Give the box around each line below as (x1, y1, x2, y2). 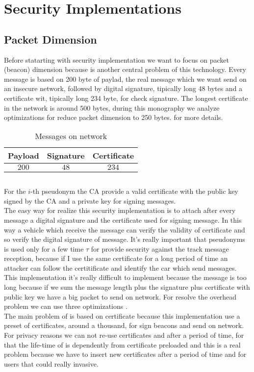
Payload (8, 149, 39, 161)
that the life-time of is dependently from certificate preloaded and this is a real (4, 339, 241, 349)
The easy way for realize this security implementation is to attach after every (4, 205, 236, 215)
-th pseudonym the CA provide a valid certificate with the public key (30, 186, 238, 196)
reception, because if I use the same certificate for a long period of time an (4, 253, 228, 263)
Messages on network (35, 130, 107, 141)
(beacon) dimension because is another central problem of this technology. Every (4, 64, 246, 74)
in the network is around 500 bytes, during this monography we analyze (4, 102, 220, 113)
